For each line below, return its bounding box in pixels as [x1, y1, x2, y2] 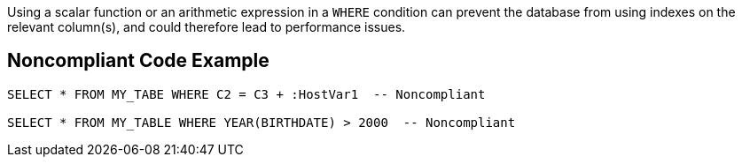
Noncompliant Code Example [7, 49, 269, 72]
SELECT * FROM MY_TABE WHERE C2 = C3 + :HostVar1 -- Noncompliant [7, 86, 486, 101]
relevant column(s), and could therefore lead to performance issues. [7, 19, 406, 34]
